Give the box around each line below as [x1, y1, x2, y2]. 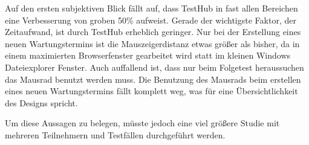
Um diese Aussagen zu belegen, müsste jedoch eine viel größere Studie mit [5, 117, 280, 129]
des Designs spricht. [5, 96, 78, 109]
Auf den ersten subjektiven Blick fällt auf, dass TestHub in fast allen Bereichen [5, 2, 298, 14]
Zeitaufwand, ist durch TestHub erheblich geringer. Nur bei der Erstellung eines [5, 25, 301, 38]
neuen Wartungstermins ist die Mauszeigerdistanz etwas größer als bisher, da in [5, 37, 300, 50]
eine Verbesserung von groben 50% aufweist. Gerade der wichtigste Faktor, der [5, 13, 296, 26]
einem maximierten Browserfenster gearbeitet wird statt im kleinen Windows [5, 49, 291, 62]
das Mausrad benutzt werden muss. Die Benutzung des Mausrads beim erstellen [5, 72, 301, 85]
